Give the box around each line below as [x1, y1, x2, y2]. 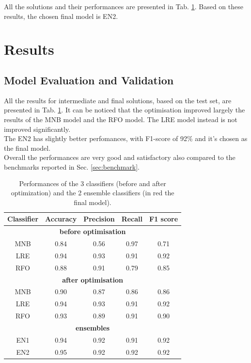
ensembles [75, 322, 110, 332]
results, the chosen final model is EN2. [4, 11, 118, 21]
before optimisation [59, 226, 126, 237]
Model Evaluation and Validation [4, 72, 174, 87]
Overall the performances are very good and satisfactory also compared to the [4, 152, 235, 162]
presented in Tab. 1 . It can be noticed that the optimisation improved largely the [4, 105, 245, 115]
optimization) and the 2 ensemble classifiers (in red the [11, 188, 174, 198]
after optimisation [62, 274, 123, 284]
